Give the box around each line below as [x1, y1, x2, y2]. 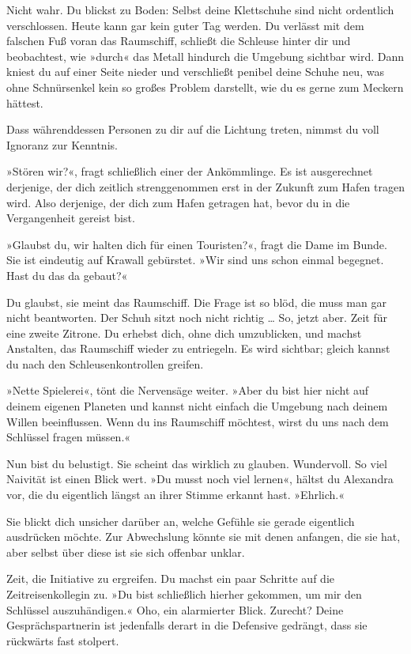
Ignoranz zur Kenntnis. [6, 136, 118, 153]
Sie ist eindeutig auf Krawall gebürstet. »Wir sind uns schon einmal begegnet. [6, 251, 384, 268]
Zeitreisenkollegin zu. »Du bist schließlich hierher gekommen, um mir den [6, 586, 362, 602]
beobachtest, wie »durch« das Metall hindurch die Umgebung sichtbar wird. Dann [6, 47, 405, 64]
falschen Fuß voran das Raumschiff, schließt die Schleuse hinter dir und [6, 32, 351, 49]
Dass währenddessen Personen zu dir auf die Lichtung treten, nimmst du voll [6, 121, 379, 138]
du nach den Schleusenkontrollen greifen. [6, 355, 204, 372]
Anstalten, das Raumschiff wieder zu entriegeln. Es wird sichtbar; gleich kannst [6, 340, 390, 357]
